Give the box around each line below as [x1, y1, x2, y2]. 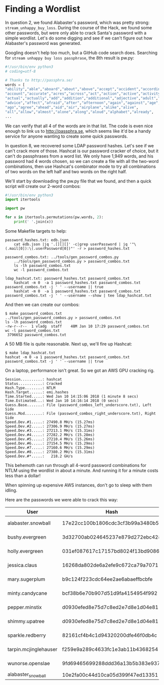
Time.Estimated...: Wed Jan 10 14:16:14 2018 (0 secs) [5, 398, 119, 403]
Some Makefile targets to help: [5, 228, 67, 234]
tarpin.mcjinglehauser [7, 645, 58, 652]
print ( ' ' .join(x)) [14, 220, 54, 224]
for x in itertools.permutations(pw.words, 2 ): [5, 215, 104, 220]
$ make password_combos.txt [5, 311, 62, 316]
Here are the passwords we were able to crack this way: [5, 497, 118, 503]
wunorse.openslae [7, 660, 50, 666]
